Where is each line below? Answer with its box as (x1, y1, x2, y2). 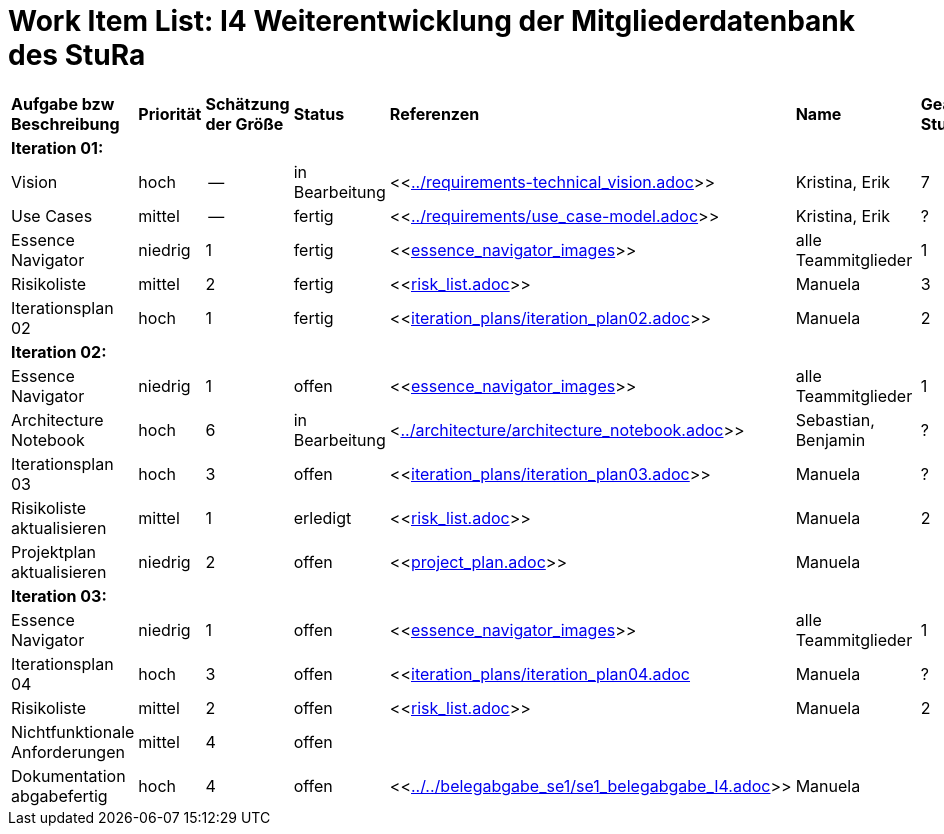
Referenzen (389, 103, 480, 124)
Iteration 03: (11, 585, 107, 606)
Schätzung (205, 93, 290, 114)
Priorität (138, 103, 202, 124)
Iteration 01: (11, 137, 104, 158)
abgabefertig (11, 785, 108, 806)
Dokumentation (11, 765, 126, 786)
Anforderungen (11, 741, 125, 762)
